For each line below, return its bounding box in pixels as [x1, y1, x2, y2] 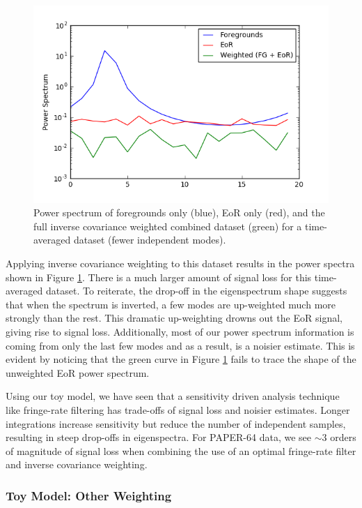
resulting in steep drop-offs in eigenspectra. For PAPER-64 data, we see [6, 430, 311, 444]
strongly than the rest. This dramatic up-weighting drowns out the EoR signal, [6, 311, 343, 325]
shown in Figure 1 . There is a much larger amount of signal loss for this [6, 269, 312, 284]
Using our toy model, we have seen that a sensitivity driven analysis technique [6, 389, 340, 403]
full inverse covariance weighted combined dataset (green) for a [33, 218, 302, 233]
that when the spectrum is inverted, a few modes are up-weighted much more [6, 297, 336, 311]
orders [330, 430, 356, 444]
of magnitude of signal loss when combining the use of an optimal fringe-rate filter [6, 443, 356, 458]
